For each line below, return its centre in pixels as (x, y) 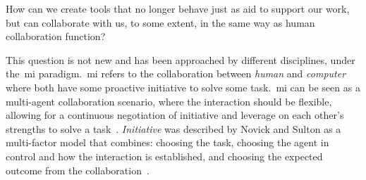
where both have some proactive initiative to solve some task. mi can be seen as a (183, 87)
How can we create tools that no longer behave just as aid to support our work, (178, 8)
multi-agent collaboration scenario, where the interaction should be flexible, (169, 101)
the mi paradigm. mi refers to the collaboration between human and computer (176, 73)
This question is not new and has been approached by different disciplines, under (181, 59)
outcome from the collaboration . (78, 170)
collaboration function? (56, 36)
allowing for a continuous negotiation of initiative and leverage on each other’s (175, 115)
